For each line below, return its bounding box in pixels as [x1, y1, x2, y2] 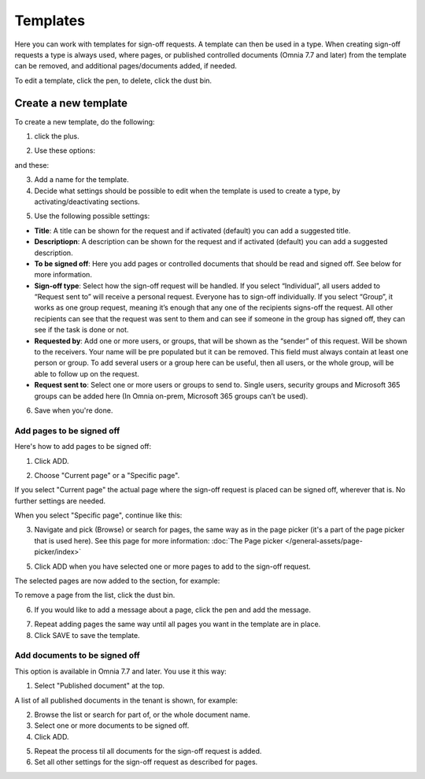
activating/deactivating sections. [34, 197, 141, 206]
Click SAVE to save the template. [34, 630, 141, 640]
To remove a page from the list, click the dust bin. [14, 591, 176, 600]
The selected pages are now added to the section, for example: [14, 576, 220, 586]
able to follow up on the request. [34, 369, 139, 378]
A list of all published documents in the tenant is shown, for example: [14, 696, 238, 705]
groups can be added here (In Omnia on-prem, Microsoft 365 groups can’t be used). [34, 391, 309, 401]
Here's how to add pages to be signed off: [14, 442, 152, 451]
